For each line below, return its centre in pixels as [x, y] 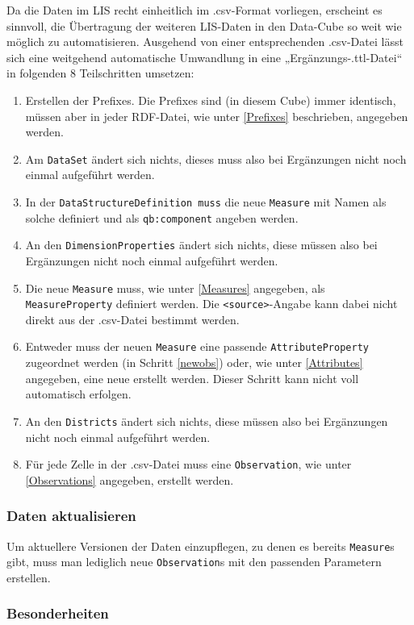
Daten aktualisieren [71, 516]
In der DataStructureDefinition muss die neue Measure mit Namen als [206, 202]
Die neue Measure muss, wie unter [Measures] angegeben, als [175, 287]
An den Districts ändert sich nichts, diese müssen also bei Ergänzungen [207, 421]
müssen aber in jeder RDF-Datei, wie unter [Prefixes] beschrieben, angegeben [217, 116]
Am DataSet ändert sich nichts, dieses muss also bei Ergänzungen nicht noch [216, 158]
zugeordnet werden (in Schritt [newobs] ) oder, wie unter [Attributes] [194, 362]
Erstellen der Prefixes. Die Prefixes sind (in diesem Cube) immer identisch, [211, 100]
